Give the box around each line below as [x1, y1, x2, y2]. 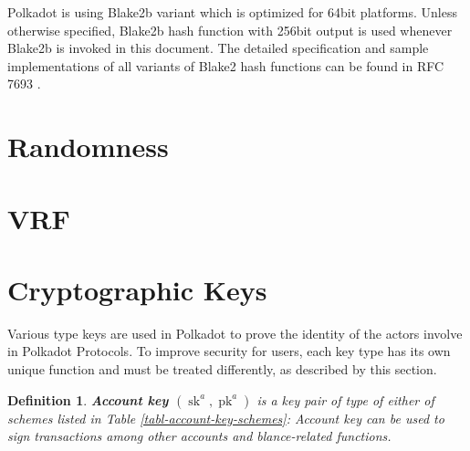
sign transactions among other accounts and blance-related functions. [7, 426, 392, 446]
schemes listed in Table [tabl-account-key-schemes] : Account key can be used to [7, 408, 444, 427]
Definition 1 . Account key [7, 390, 169, 409]
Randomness [7, 128, 169, 165]
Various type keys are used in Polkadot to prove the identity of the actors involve [7, 323, 463, 342]
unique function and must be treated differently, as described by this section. [7, 360, 437, 379]
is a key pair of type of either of [256, 390, 434, 409]
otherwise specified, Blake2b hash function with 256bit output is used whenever [7, 20, 453, 39]
